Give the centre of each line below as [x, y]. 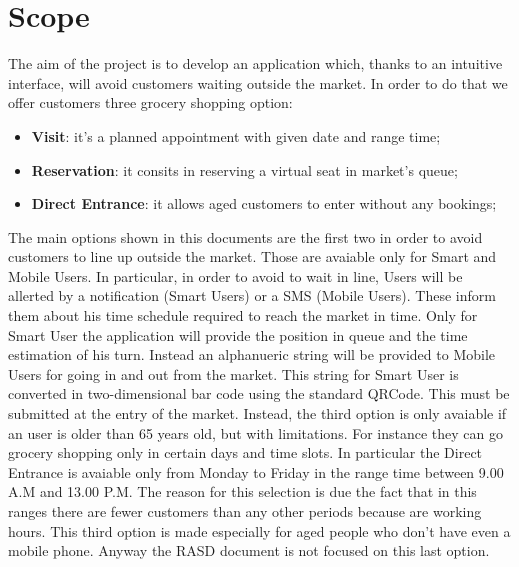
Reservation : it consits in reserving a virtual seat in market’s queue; [244, 169]
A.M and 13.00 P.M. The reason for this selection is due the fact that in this [242, 491]
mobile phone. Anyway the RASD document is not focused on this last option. [249, 550]
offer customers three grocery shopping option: [150, 102]
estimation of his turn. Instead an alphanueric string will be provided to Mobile [252, 354]
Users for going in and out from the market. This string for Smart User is [233, 373]
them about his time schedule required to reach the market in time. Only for [243, 315]
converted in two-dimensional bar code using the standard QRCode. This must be [259, 393]
